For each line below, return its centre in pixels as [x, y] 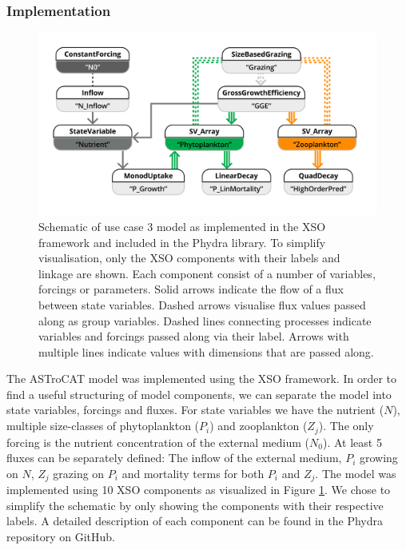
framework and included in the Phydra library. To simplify [182, 242]
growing [378, 458]
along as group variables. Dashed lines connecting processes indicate [205, 320]
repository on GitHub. [61, 536]
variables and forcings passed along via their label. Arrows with [194, 336]
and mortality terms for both [193, 473]
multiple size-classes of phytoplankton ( [103, 426]
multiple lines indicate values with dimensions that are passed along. [206, 351]
